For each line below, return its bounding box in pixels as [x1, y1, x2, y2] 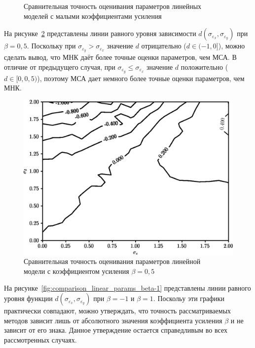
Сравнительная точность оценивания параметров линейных [24, 1, 202, 11]
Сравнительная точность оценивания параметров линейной [24, 256, 201, 266]
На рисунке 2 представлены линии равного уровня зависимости [4, 28, 196, 39]
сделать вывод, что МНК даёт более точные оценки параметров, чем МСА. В [4, 52, 237, 62]
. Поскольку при [27, 41, 76, 51]
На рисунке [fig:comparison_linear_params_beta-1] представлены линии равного [4, 282, 251, 293]
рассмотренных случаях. [4, 334, 77, 345]
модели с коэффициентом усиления [24, 265, 129, 276]
